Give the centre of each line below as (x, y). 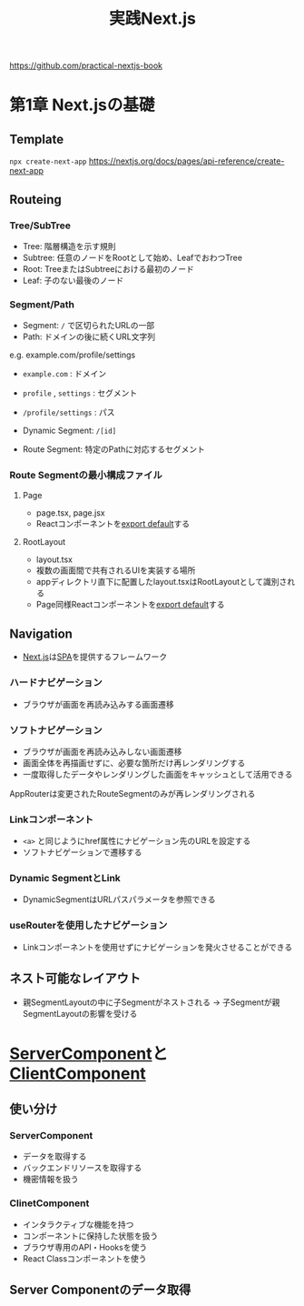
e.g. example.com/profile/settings (73, 355)
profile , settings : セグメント (80, 393)
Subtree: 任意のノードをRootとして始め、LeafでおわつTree (132, 257)
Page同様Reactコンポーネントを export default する (130, 605)
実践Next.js (152, 19)
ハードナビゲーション (56, 683)
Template (37, 139)
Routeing (35, 200)
